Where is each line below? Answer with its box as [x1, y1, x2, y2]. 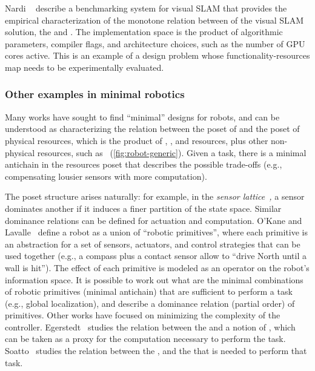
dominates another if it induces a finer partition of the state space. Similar [5, 202, 282, 214]
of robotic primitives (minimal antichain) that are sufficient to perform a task [5, 285, 293, 298]
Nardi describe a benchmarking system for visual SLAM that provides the [5, 2, 287, 14]
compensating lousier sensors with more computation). [5, 169, 207, 182]
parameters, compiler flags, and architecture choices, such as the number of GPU [5, 37, 305, 50]
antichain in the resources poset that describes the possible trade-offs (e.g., [5, 158, 282, 171]
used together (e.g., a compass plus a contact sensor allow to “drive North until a [5, 249, 307, 262]
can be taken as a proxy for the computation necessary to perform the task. [5, 332, 286, 345]
